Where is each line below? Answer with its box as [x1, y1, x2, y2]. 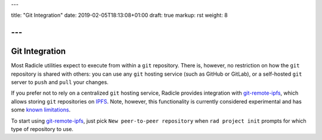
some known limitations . [11, 106, 71, 113]
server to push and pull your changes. [11, 79, 109, 86]
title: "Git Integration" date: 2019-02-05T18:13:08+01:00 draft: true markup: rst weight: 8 [11, 12, 228, 19]
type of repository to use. [11, 126, 74, 133]
